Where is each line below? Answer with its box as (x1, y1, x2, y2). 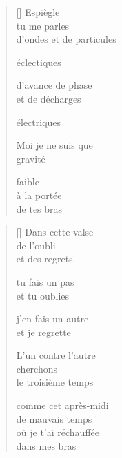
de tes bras (16, 201, 63, 216)
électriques (16, 114, 61, 129)
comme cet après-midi (16, 398, 109, 413)
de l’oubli (16, 238, 56, 252)
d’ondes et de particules (16, 32, 116, 46)
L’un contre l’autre (16, 348, 96, 362)
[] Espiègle (16, 5, 60, 19)
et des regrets (16, 251, 73, 266)
